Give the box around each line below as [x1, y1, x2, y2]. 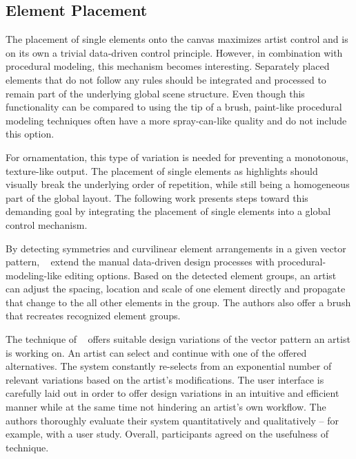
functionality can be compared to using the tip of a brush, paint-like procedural [6, 100, 342, 114]
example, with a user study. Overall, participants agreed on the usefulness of [6, 427, 329, 441]
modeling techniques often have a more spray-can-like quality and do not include [6, 113, 347, 127]
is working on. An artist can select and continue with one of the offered [6, 345, 307, 359]
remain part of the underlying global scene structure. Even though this [6, 86, 305, 100]
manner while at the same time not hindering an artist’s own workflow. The [6, 400, 326, 414]
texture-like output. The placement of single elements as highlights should [6, 163, 318, 178]
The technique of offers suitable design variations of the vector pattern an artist [6, 332, 350, 346]
